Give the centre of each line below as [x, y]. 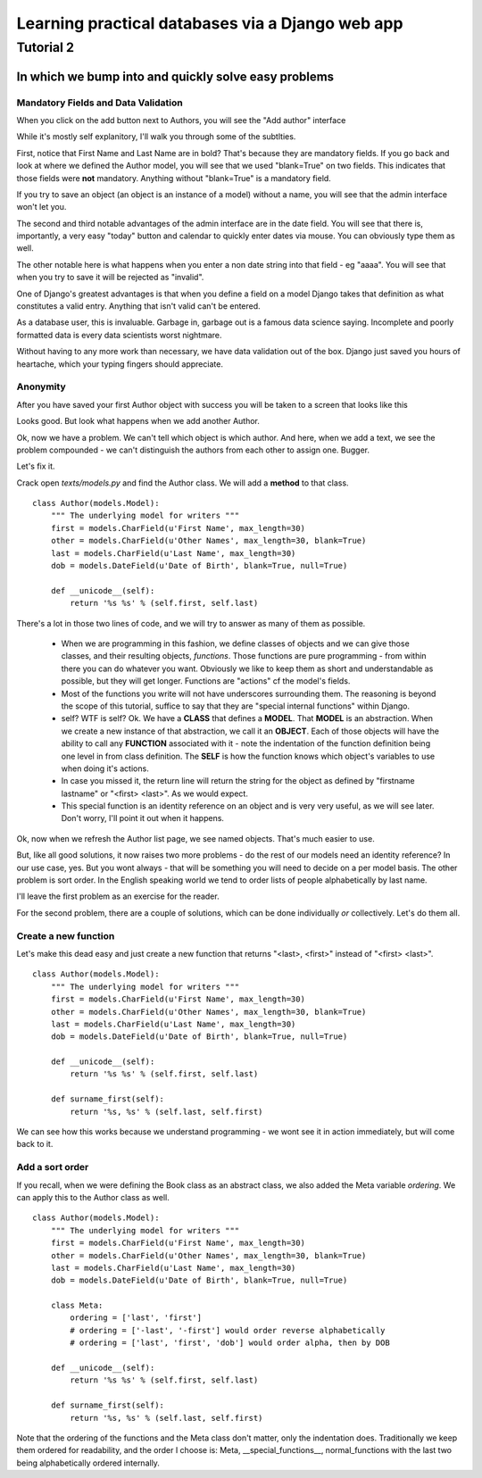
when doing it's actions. [105, 768]
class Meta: [77, 1306]
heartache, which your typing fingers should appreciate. [120, 364]
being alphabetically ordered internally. [88, 1463]
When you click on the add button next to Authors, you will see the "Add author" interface [181, 120]
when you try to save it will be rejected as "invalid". [110, 278]
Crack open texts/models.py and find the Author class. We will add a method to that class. [183, 483]
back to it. [35, 1144]
